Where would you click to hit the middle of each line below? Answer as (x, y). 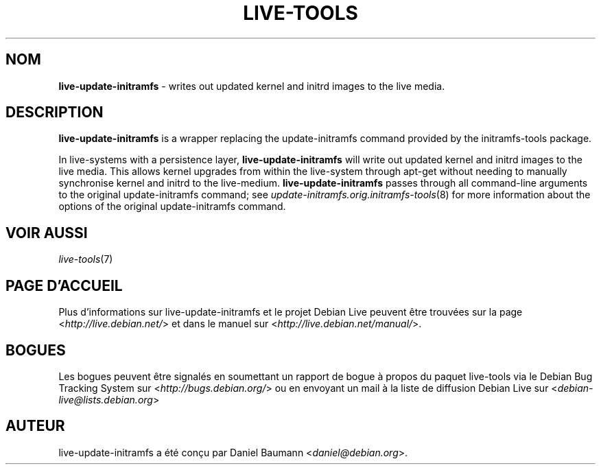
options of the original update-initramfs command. (172, 207)
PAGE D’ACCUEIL (64, 285)
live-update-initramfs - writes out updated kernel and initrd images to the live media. (252, 86)
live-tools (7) (86, 259)
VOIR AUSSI (47, 233)
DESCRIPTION (55, 113)
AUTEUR (35, 426)
